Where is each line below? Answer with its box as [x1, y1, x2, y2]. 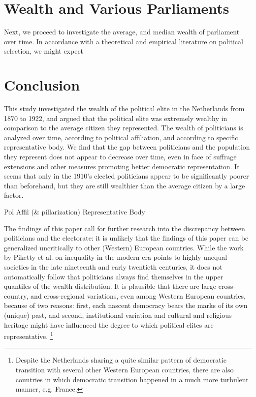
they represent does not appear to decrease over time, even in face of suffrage [4, 152, 237, 161]
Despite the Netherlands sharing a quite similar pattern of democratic [15, 355, 226, 365]
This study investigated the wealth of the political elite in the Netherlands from [4, 103, 245, 114]
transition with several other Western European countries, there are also [15, 364, 234, 374]
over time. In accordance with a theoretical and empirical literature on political [4, 36, 243, 46]
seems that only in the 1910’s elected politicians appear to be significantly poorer [4, 171, 249, 181]
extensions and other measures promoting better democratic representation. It [4, 161, 240, 171]
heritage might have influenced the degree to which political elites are [4, 319, 214, 330]
